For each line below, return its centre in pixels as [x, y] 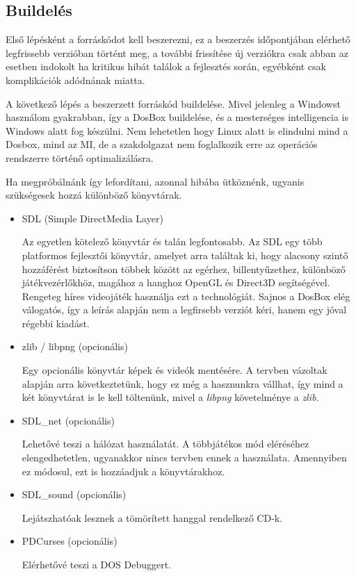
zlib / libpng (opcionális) [75, 346]
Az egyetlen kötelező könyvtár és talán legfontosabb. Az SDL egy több [172, 241]
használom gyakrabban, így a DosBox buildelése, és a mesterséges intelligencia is [177, 117]
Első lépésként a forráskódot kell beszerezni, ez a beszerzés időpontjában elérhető [178, 39]
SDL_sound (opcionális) [74, 494]
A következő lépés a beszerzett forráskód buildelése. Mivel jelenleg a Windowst [173, 103]
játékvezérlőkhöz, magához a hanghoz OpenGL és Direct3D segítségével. [176, 282]
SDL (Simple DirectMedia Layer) [92, 218]
